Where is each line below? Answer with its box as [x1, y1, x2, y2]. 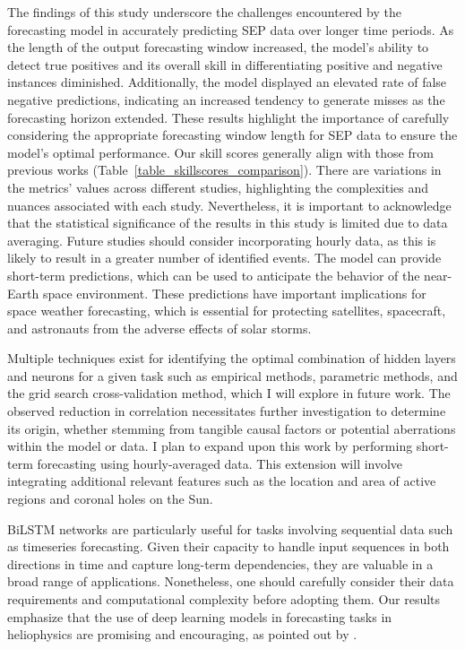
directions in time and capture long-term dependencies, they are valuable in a [7, 554, 434, 573]
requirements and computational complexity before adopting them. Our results [7, 590, 441, 608]
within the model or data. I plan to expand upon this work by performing [7, 437, 413, 455]
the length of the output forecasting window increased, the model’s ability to [7, 38, 429, 56]
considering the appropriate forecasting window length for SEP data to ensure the [7, 125, 458, 144]
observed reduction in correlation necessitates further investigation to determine [7, 402, 446, 420]
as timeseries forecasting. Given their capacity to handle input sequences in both [7, 537, 450, 556]
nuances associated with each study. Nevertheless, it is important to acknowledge [7, 195, 452, 214]
